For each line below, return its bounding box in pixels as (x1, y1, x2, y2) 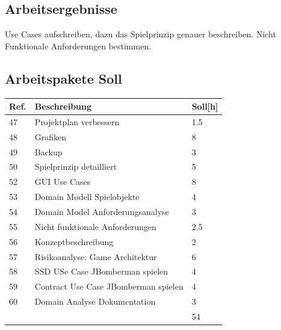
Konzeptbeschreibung (34, 235, 114, 247)
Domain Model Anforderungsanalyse (34, 205, 169, 217)
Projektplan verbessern (34, 115, 120, 128)
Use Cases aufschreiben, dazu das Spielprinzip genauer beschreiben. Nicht (5, 28, 276, 40)
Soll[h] (191, 100, 218, 113)
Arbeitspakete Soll (5, 69, 122, 87)
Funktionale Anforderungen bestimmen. (5, 39, 152, 52)
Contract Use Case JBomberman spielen (34, 280, 184, 293)
